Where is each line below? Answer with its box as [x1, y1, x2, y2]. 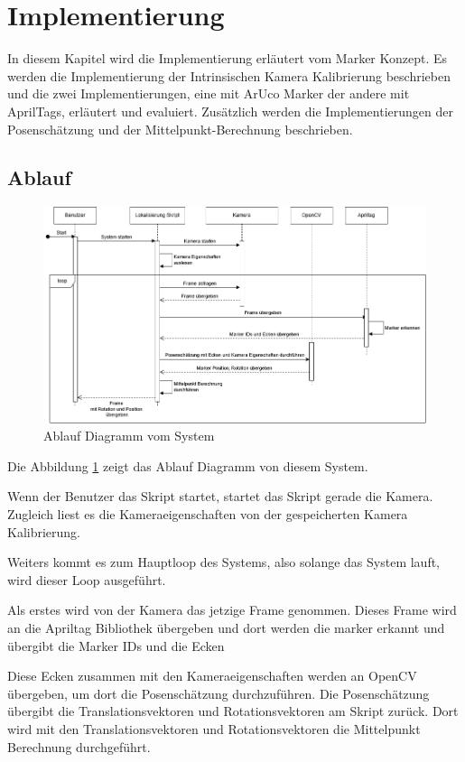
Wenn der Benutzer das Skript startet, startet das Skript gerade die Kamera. [7, 487, 433, 506]
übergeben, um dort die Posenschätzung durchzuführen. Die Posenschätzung [7, 683, 430, 702]
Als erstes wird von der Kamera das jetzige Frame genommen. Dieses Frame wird [7, 600, 457, 619]
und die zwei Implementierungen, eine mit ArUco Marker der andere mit [7, 84, 410, 103]
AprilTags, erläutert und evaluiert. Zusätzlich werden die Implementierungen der [7, 101, 453, 120]
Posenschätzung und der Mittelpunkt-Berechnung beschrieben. [7, 119, 353, 138]
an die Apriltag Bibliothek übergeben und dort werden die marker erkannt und [7, 618, 445, 637]
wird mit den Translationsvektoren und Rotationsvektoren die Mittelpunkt [7, 719, 421, 738]
